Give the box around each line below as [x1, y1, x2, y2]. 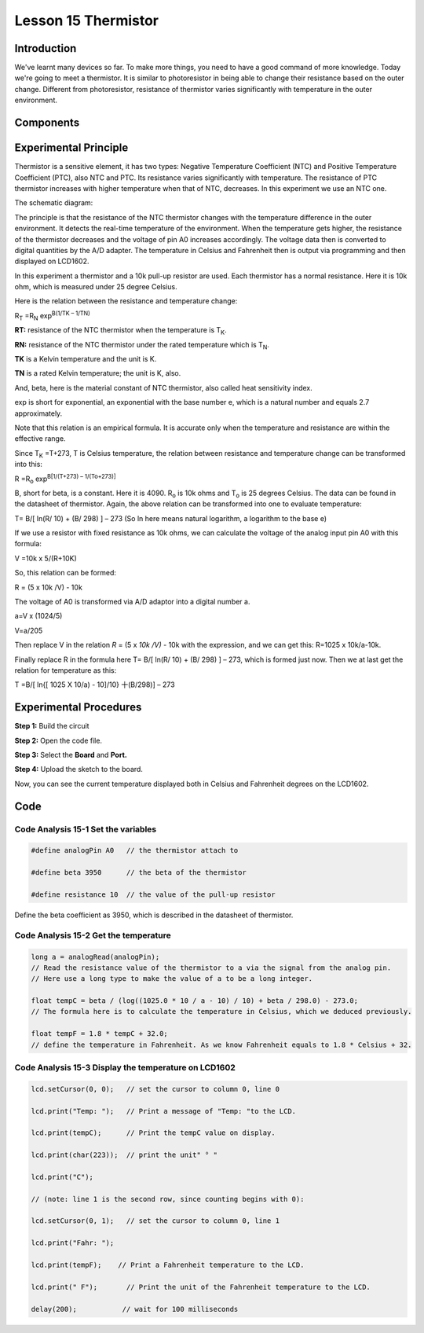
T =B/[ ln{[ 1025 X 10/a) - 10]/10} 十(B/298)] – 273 [14, 680, 176, 689]
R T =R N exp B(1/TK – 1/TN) [14, 310, 90, 322]
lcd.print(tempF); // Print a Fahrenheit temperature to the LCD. [31, 1261, 305, 1269]
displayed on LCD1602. [14, 256, 90, 266]
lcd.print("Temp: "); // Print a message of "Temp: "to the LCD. [31, 1107, 297, 1115]
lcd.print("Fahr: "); [31, 1239, 115, 1247]
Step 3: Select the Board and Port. [14, 751, 127, 760]
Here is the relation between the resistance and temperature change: [14, 296, 238, 306]
